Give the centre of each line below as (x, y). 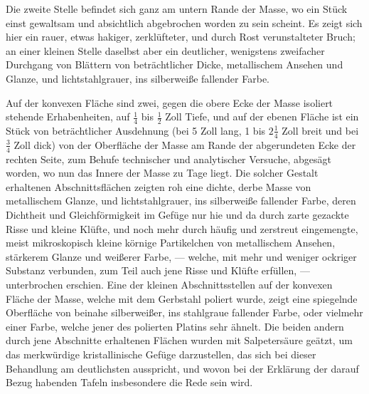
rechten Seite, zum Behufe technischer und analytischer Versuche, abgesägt (169, 159)
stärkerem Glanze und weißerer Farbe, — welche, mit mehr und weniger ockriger (181, 256)
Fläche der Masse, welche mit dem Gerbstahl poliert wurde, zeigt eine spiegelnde (182, 298)
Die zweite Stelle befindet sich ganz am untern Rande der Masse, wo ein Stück (177, 9)
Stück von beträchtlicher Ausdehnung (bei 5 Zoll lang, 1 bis (136, 130)
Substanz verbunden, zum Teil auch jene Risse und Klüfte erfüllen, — (158, 270)
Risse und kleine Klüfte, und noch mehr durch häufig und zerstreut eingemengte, (182, 228)
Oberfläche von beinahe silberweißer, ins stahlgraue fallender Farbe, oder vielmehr (184, 312)
